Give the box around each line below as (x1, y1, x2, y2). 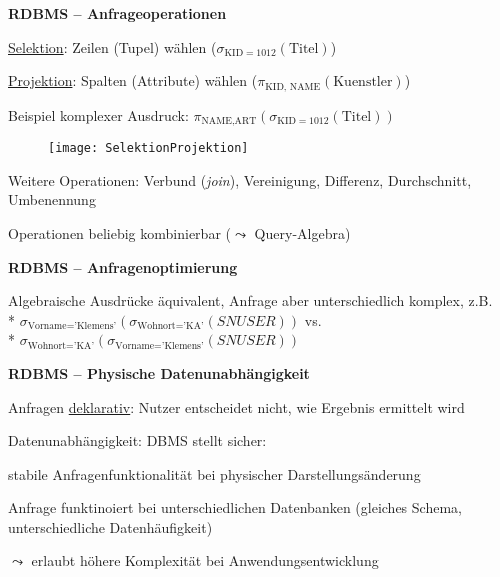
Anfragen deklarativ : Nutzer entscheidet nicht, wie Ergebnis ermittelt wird (8, 396, 465, 417)
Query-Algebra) (254, 222, 351, 243)
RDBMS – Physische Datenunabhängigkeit (8, 362, 310, 383)
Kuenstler (333, 75, 393, 90)
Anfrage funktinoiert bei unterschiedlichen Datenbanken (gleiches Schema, (8, 497, 462, 518)
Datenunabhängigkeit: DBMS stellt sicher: (8, 430, 267, 451)
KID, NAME (265, 81, 321, 92)
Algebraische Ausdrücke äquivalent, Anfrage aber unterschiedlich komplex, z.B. (8, 290, 493, 311)
